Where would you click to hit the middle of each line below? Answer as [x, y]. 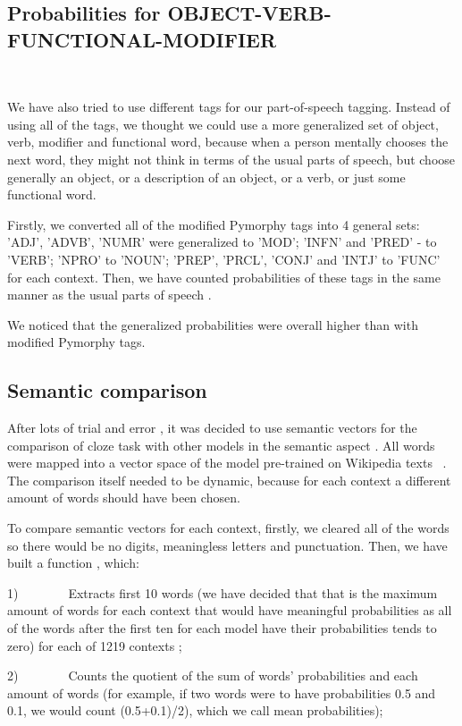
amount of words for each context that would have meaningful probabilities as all [230, 610]
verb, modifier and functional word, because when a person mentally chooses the [228, 142]
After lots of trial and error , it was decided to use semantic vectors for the [212, 428]
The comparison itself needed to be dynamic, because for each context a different [229, 480]
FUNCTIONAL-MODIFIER [142, 39]
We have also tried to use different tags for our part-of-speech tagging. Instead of [229, 107]
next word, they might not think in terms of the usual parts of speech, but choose [231, 159]
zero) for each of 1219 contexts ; [95, 645]
